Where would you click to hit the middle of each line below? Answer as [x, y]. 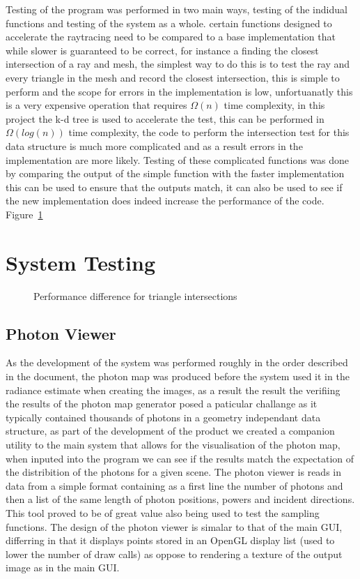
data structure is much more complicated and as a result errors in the [154, 145]
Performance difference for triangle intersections [135, 295]
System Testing [81, 262]
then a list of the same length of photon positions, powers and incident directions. [180, 499]
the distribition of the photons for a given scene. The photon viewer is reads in [173, 472]
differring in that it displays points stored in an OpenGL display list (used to [170, 540]
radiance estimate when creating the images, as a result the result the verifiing [173, 390]
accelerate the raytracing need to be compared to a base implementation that [171, 37]
